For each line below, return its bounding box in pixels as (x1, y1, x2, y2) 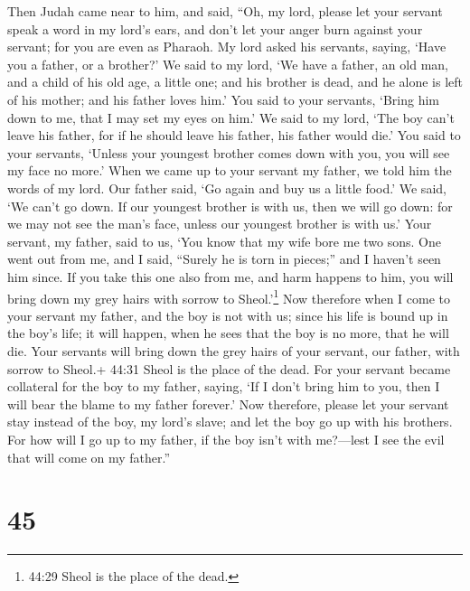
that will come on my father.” (7, 447, 171, 466)
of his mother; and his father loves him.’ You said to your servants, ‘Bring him (7, 89, 440, 108)
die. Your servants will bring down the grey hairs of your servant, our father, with (7, 341, 460, 360)
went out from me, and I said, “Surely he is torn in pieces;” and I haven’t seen (7, 249, 441, 268)
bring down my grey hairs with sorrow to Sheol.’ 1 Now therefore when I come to (7, 286, 451, 307)
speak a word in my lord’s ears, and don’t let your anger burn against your (7, 19, 423, 38)
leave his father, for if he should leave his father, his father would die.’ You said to (7, 126, 461, 145)
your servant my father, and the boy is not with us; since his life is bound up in (7, 305, 448, 324)
